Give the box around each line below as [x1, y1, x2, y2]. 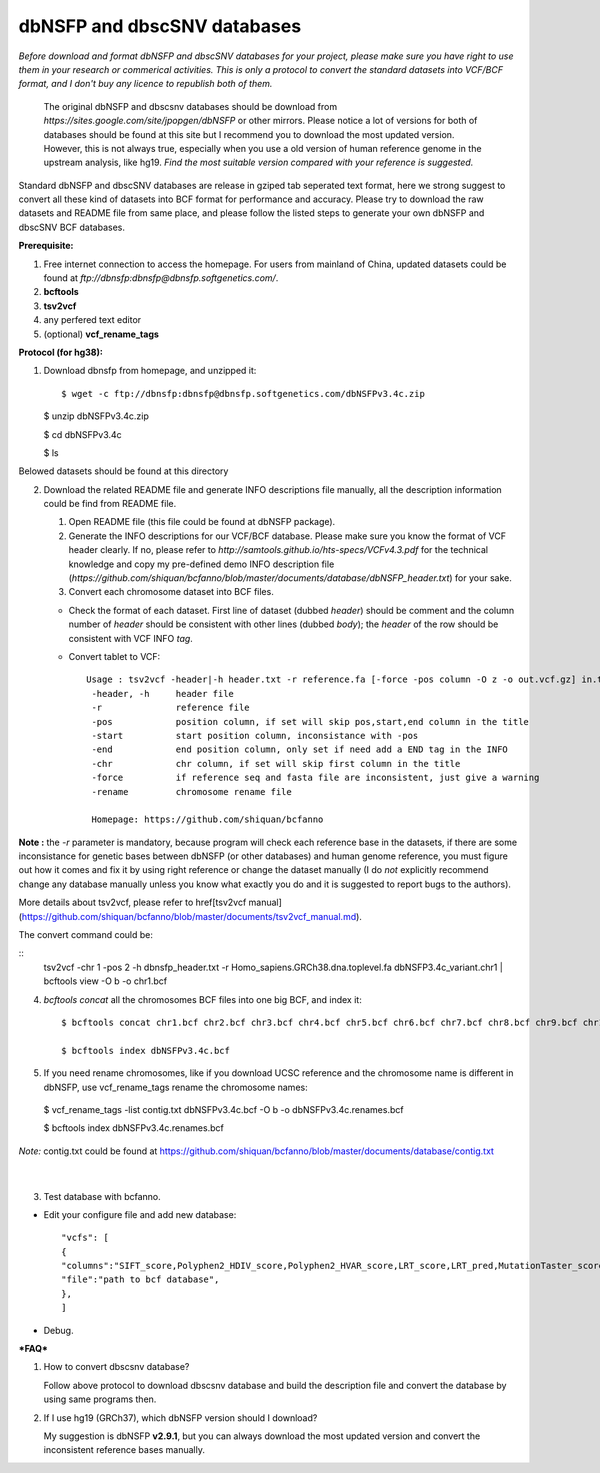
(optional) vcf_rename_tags [43, 328, 160, 340]
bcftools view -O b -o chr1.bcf [43, 975, 168, 987]
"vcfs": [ [61, 1232, 109, 1244]
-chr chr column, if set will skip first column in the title [91, 758, 461, 769]
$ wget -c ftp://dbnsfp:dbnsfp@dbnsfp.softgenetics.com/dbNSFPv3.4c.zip [61, 388, 425, 399]
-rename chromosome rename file [91, 786, 292, 797]
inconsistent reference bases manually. [43, 1444, 205, 1456]
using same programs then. [43, 1393, 157, 1405]
